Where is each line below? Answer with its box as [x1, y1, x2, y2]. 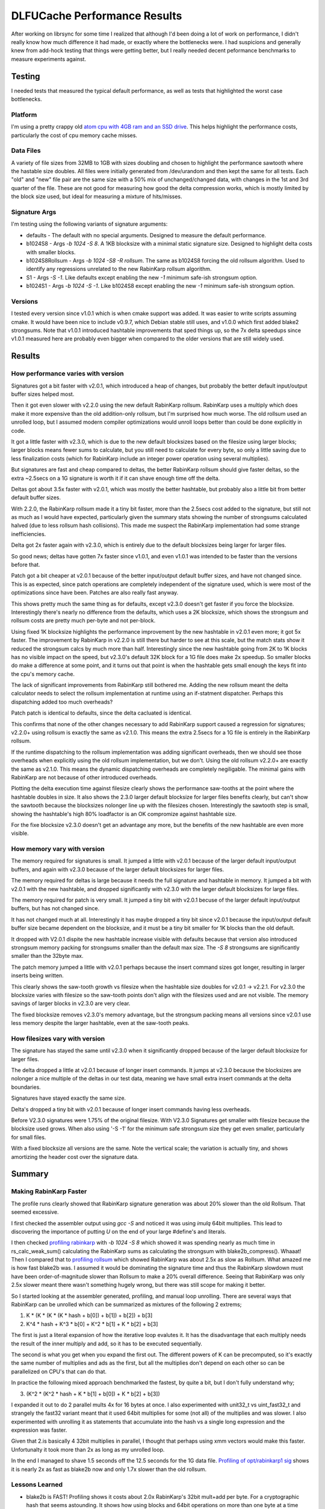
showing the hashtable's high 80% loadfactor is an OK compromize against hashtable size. [11, 810, 237, 817]
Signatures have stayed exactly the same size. [11, 1094, 126, 1102]
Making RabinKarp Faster [11, 1187, 87, 1196]
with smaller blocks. [26, 248, 76, 256]
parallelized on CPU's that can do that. [11, 1368, 107, 1375]
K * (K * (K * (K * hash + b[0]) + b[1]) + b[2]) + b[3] [26, 1312, 153, 1319]
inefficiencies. [11, 530, 46, 537]
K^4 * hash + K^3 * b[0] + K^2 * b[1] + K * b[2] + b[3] [26, 1320, 158, 1327]
